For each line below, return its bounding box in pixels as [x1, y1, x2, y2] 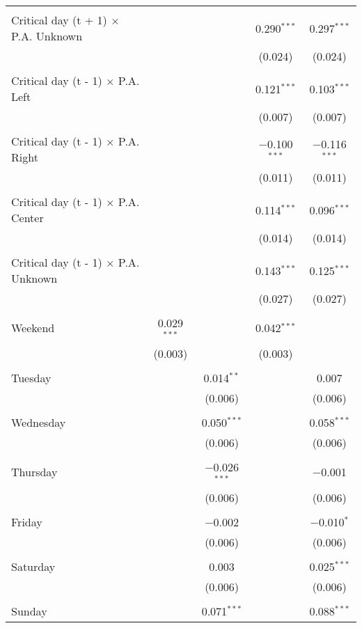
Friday [11, 513, 42, 530]
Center [11, 210, 44, 226]
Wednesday [11, 414, 66, 430]
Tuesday [11, 369, 52, 386]
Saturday [11, 558, 56, 574]
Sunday [11, 602, 47, 619]
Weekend [11, 320, 55, 336]
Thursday [11, 464, 58, 480]
